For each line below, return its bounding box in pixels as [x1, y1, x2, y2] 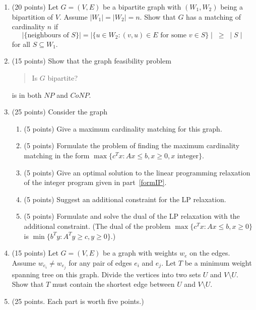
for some [160, 31, 187, 39]
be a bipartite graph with [103, 2, 181, 12]
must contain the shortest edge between [52, 279, 175, 289]
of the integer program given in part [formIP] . [24, 177, 167, 188]
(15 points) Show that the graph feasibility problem [12, 55, 171, 66]
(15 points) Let [12, 247, 58, 258]
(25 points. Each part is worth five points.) [12, 295, 144, 306]
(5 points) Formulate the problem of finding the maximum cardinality [24, 140, 240, 151]
